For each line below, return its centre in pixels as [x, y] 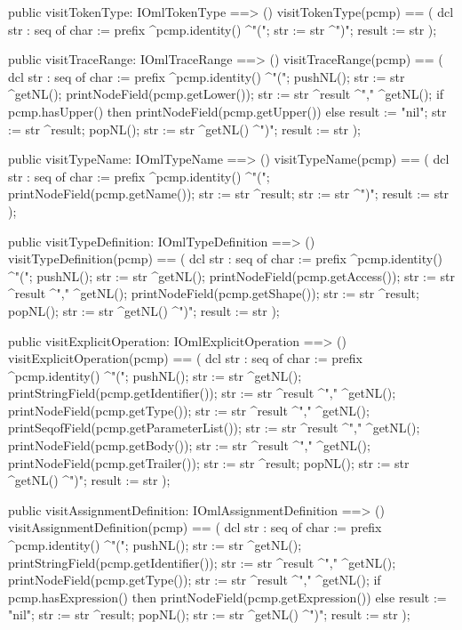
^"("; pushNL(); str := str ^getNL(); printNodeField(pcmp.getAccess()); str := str [231, 275]
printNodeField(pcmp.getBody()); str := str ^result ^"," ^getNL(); [189, 445]
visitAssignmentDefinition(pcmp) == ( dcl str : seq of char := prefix [195, 527]
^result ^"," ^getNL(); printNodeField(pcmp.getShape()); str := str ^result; [214, 293]
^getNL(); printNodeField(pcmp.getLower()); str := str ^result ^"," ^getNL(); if [226, 94]
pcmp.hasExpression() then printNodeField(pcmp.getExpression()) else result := [227, 597]
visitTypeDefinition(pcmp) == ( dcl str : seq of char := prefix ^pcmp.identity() [226, 258]
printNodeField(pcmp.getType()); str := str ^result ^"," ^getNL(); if [195, 580]
